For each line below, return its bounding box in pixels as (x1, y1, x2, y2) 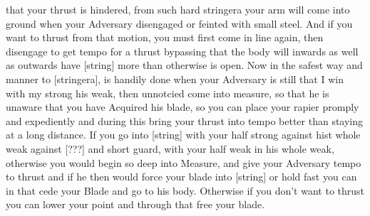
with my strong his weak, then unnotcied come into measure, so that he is (6, 85, 329, 100)
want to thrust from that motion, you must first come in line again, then (6, 30, 324, 45)
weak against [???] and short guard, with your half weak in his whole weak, (6, 141, 334, 156)
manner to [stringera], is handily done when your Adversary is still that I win (6, 71, 344, 86)
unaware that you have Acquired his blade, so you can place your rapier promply (6, 99, 359, 114)
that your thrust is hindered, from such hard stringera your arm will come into (6, 2, 350, 16)
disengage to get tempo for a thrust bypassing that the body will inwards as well (6, 43, 359, 58)
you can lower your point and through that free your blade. (6, 197, 265, 212)
